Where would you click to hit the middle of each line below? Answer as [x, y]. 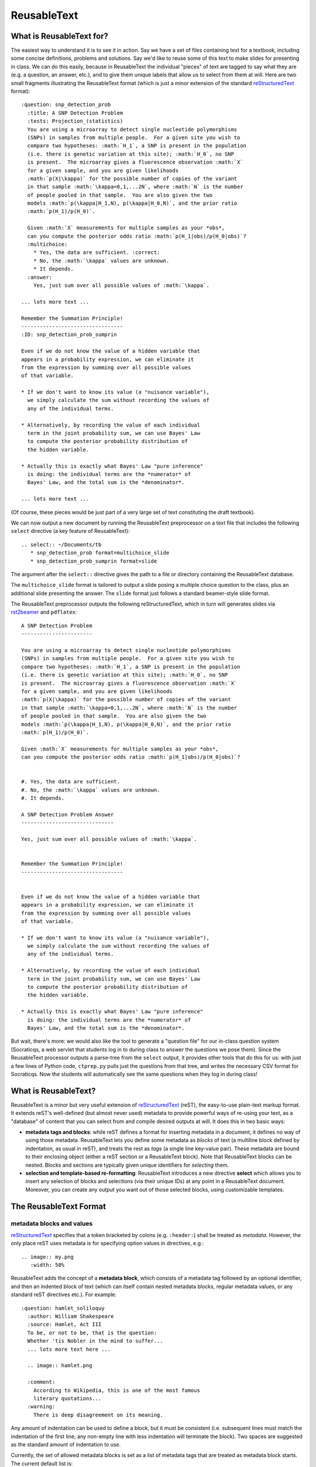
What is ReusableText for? [59, 36]
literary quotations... [67, 1398]
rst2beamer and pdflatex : [44, 612]
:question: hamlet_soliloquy [63, 1308]
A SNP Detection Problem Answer [68, 814]
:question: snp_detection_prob [66, 105]
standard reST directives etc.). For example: [64, 1294]
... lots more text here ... [69, 1349]
